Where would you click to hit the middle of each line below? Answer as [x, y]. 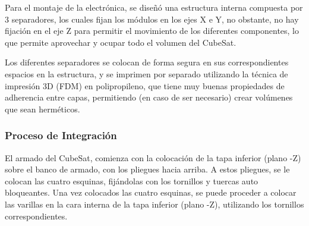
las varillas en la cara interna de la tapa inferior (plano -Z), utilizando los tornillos [154, 204]
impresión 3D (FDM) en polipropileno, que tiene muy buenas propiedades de [145, 85]
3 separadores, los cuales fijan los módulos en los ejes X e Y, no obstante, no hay [152, 19]
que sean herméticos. [42, 109]
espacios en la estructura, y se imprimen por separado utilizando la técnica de [146, 73]
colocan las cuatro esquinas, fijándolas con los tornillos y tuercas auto [132, 181]
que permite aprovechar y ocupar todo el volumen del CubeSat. [121, 42]
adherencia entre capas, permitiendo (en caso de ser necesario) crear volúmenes [149, 97]
